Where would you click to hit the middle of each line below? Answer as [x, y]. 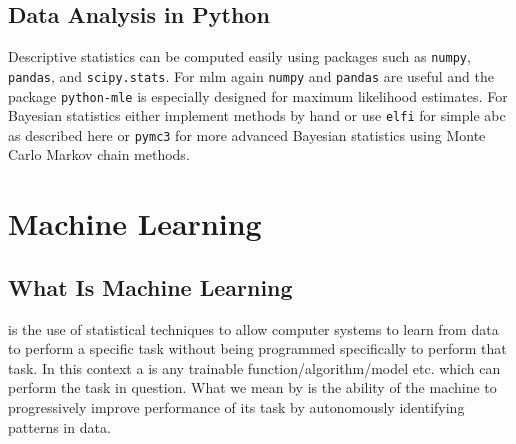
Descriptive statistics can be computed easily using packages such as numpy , [239, 56]
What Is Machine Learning [150, 286]
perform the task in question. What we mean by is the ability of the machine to [252, 387]
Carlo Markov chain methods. [99, 154]
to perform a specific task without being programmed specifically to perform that [257, 348]
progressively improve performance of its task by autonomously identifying [236, 407]
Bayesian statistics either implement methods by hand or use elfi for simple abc [257, 115]
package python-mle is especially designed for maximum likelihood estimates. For [258, 95]
